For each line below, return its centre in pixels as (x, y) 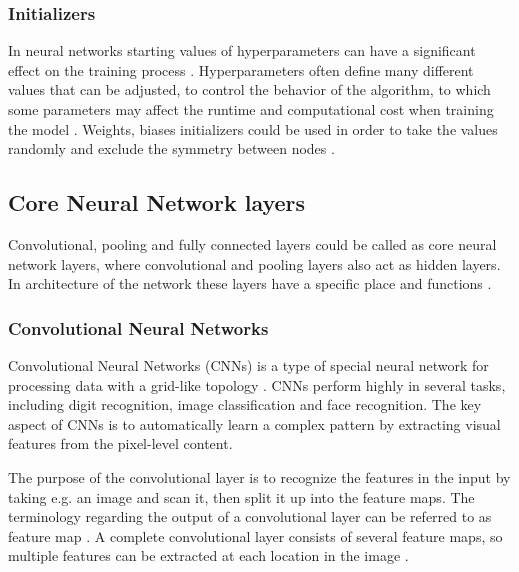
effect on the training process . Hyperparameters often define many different (241, 69)
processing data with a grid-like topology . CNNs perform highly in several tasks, (257, 384)
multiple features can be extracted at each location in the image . (208, 555)
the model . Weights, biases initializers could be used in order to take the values (253, 128)
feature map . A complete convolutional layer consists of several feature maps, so (255, 535)
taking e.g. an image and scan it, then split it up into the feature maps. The (241, 496)
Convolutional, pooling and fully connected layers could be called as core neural (252, 243)
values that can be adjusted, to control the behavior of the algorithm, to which (249, 89)
